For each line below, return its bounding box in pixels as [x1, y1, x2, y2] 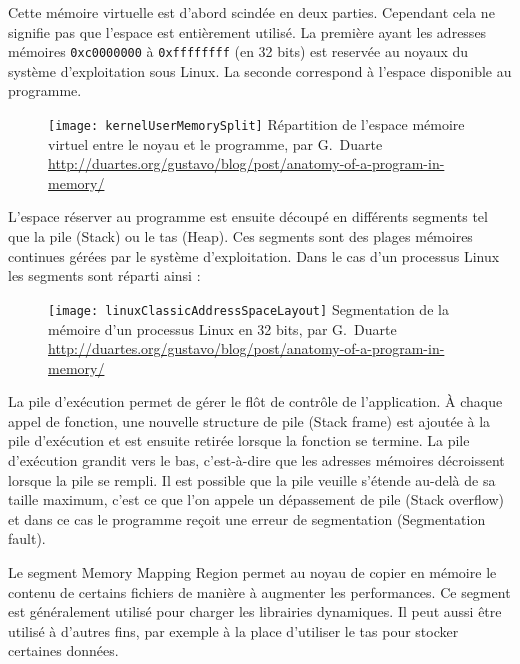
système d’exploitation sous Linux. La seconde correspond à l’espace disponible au [8, 60, 512, 81]
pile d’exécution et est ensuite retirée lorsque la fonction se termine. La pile [8, 430, 470, 451]
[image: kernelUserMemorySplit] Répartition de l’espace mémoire [48, 114, 465, 135]
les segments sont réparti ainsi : [8, 265, 201, 286]
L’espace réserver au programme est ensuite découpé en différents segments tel [8, 206, 488, 227]
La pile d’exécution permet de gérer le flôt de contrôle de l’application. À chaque [8, 391, 503, 412]
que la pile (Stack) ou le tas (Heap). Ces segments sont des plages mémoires [8, 226, 473, 247]
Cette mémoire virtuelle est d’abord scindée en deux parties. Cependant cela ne [8, 2, 495, 22]
